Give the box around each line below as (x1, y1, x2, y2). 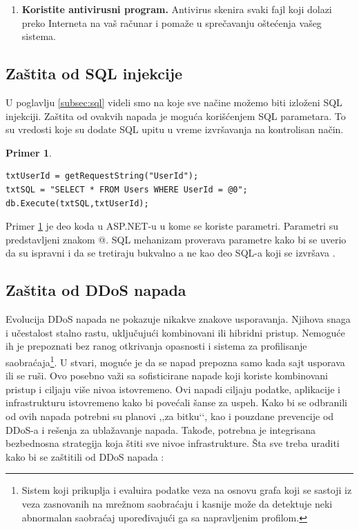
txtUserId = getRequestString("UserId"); (6, 171, 199, 181)
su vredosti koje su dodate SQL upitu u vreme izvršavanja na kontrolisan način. (6, 122, 344, 137)
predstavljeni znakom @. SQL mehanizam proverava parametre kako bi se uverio (6, 232, 347, 246)
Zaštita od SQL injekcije (6, 63, 183, 84)
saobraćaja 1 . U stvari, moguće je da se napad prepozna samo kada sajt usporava (6, 352, 345, 369)
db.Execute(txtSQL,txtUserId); (6, 198, 149, 208)
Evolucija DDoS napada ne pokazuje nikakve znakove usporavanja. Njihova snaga (6, 312, 351, 326)
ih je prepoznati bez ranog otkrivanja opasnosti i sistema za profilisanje (6, 339, 307, 353)
